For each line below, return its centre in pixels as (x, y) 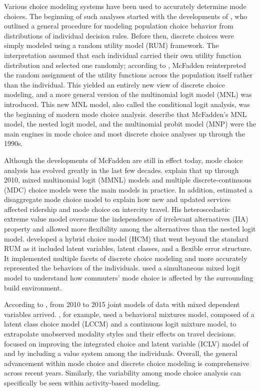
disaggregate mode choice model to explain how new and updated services (117, 199)
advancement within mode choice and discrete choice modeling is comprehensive (127, 363)
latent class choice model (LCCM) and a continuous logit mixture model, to (120, 324)
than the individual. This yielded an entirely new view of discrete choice (114, 84)
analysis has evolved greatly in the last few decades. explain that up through (121, 170)
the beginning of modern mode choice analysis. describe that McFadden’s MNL (125, 114)
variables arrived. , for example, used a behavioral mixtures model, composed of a (129, 314)
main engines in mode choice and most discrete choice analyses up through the (124, 133)
